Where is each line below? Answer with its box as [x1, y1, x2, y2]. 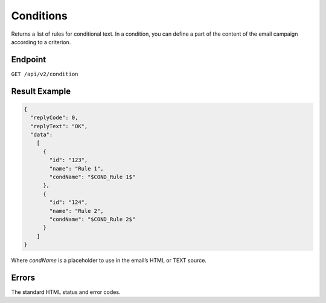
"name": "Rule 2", [49, 207, 104, 214]
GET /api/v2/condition [11, 70, 78, 77]
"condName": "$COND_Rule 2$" [49, 215, 136, 223]
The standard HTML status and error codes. [11, 288, 121, 296]
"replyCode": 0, [30, 114, 78, 121]
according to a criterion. [11, 38, 71, 45]
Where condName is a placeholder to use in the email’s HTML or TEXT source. [11, 257, 206, 264]
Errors [11, 272, 36, 282]
